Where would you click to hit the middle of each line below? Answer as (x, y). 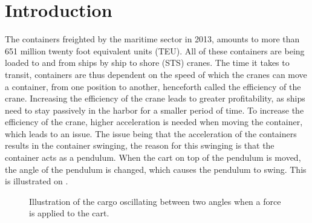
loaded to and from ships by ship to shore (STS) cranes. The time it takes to (147, 63)
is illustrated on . (37, 181)
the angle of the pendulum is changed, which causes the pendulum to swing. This (156, 169)
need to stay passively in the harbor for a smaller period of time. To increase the (154, 110)
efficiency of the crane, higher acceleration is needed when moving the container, (154, 122)
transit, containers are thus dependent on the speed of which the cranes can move (156, 74)
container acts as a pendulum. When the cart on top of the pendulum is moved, (153, 157)
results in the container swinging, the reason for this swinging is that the (140, 145)
